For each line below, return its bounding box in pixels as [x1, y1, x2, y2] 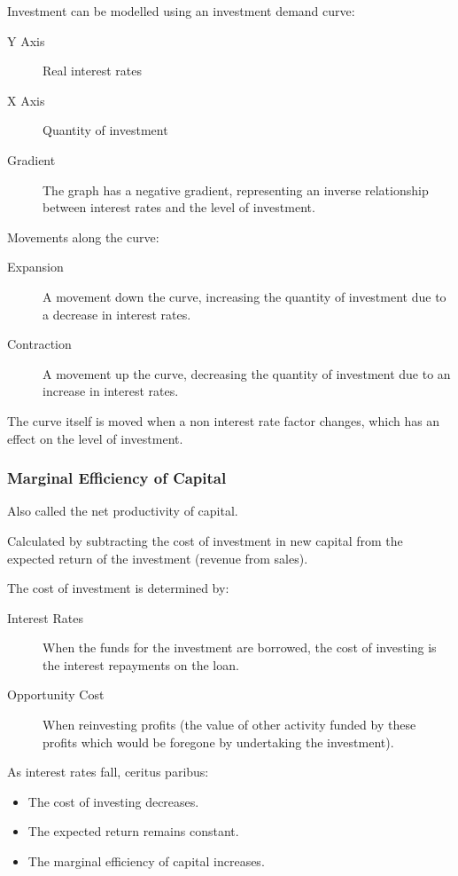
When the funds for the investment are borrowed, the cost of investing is [43, 638, 437, 657]
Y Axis [7, 31, 45, 50]
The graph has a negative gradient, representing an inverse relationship [43, 180, 429, 199]
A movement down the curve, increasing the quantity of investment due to [43, 287, 446, 305]
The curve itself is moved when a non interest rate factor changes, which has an [7, 411, 440, 430]
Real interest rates [43, 61, 143, 80]
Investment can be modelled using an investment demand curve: [7, 2, 355, 20]
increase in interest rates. [43, 382, 179, 400]
